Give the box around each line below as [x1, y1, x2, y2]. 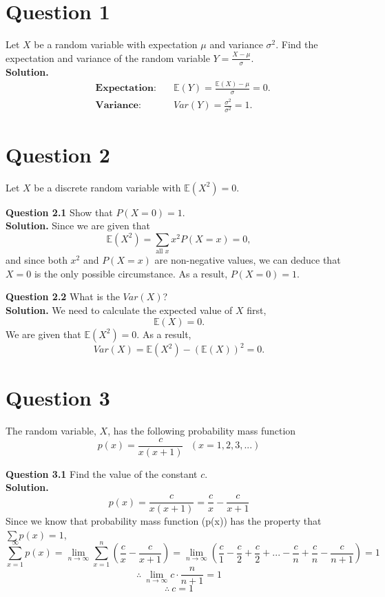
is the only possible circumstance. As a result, [34, 266, 228, 280]
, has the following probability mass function [107, 423, 296, 438]
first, [247, 302, 267, 317]
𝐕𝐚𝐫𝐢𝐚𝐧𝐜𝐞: [95, 101, 141, 111]
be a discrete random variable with [34, 180, 181, 194]
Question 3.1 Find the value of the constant [6, 466, 198, 481]
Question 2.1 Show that [6, 205, 113, 219]
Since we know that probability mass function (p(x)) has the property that [6, 514, 322, 528]
